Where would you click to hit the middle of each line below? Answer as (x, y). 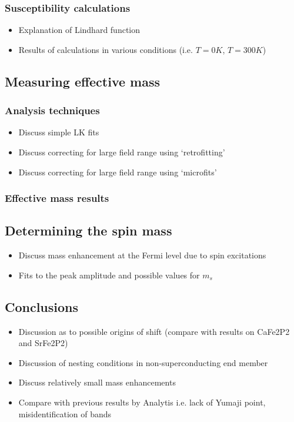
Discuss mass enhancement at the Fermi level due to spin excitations (142, 255)
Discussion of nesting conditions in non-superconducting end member (143, 362)
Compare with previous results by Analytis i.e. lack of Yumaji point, (142, 402)
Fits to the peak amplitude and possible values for (109, 275)
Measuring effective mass (83, 81)
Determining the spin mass (88, 230)
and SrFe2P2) (43, 343)
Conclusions (42, 306)
